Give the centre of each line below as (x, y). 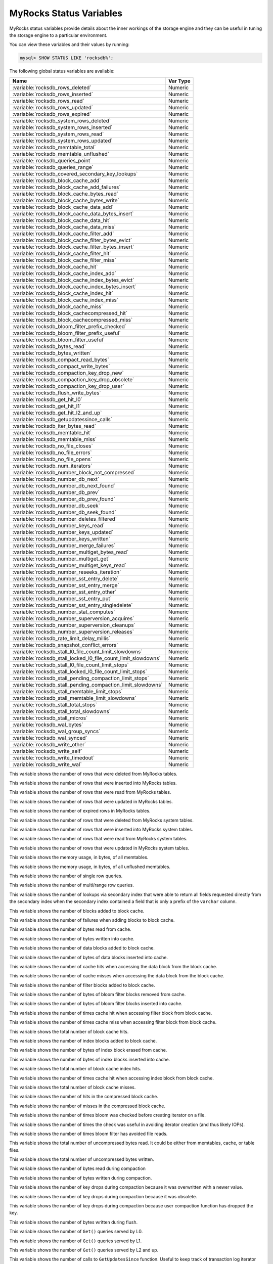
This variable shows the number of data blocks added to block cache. (82, 948)
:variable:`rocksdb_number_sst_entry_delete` (65, 578)
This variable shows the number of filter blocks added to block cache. (82, 985)
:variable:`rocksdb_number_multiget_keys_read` (69, 565)
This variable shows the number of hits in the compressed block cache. (84, 1097)
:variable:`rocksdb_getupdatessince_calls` (62, 419)
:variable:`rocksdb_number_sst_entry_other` (64, 592)
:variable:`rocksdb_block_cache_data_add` (63, 207)
